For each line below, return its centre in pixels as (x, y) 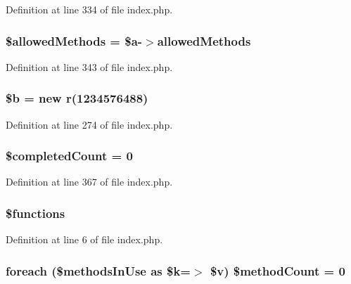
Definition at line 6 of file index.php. (84, 239)
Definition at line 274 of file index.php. (89, 124)
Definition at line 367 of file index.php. (89, 182)
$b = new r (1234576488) (77, 98)
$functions (36, 213)
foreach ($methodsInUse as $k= (98, 270)
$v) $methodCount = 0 (277, 270)
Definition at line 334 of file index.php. (89, 9)
